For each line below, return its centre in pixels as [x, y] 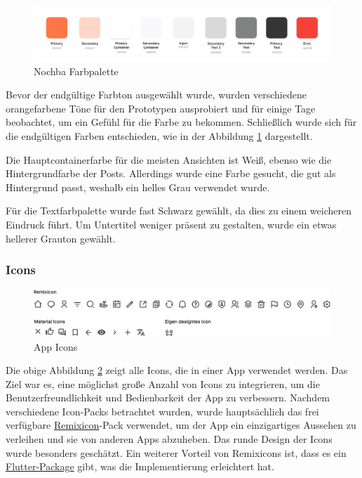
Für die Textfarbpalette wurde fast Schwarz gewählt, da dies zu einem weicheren [179, 211]
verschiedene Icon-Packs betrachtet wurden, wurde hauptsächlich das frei [162, 411]
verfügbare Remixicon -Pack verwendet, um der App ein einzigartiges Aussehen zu [181, 425]
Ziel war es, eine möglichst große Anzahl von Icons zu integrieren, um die [163, 383]
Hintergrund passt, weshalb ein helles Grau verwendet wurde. [138, 187]
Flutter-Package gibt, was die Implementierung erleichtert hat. [140, 466]
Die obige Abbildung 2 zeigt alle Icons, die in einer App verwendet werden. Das [177, 370]
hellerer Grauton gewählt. [61, 238]
